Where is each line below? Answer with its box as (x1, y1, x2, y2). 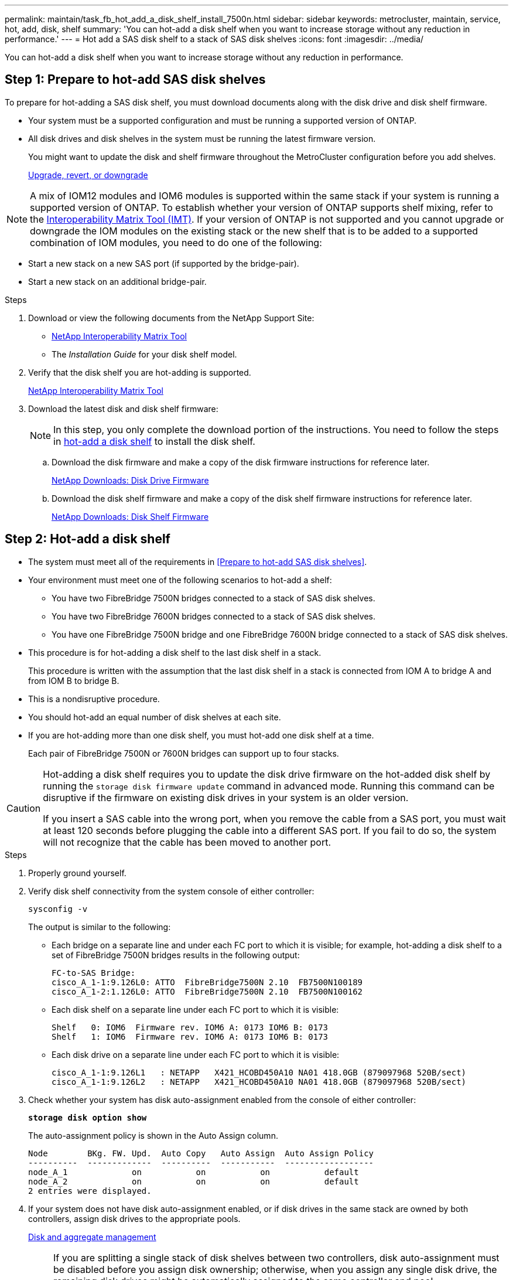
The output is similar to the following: (28, 921, 171, 932)
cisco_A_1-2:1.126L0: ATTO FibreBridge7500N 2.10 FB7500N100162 (52, 986, 363, 996)
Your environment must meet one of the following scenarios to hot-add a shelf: (28, 574, 332, 585)
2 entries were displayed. (28, 1186, 152, 1196)
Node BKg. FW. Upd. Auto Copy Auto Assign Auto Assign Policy (28, 1148, 374, 1158)
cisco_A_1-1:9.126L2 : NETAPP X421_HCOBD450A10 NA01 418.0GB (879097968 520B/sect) (52, 1077, 467, 1087)
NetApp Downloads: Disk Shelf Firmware (52, 511, 209, 522)
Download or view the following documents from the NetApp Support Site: (28, 312, 314, 323)
